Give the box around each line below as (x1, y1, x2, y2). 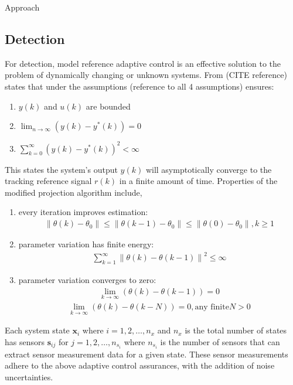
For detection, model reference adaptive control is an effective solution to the (5, 57, 281, 69)
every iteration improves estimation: (18, 206, 148, 218)
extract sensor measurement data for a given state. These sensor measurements (5, 347, 288, 360)
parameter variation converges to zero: (18, 274, 156, 285)
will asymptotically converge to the (145, 163, 272, 175)
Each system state (5, 324, 70, 336)
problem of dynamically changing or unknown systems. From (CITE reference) (5, 69, 287, 81)
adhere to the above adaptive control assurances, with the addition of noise (5, 359, 275, 372)
